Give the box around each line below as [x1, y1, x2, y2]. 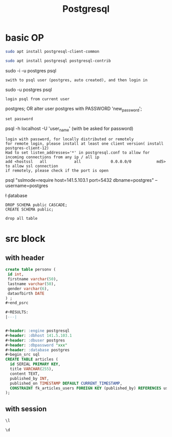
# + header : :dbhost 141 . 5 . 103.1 [5, 333, 72, 338]
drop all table [5, 216, 38, 221]
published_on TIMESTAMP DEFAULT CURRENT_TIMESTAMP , [10, 381, 123, 386]
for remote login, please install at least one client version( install [5, 141, 164, 146]
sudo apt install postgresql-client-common [5, 49, 100, 54]
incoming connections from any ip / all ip [5, 155, 100, 160]
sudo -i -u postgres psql [5, 67, 56, 73]
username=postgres [5, 183, 49, 189]
